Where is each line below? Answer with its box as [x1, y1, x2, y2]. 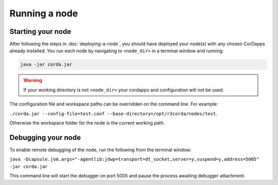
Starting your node [9, 27, 72, 36]
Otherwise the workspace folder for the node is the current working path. [9, 119, 165, 126]
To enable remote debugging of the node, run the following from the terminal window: [9, 147, 192, 153]
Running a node [9, 8, 78, 19]
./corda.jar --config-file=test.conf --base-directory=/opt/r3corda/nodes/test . [9, 110, 217, 116]
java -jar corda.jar [20, 61, 72, 68]
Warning [23, 77, 42, 84]
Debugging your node [9, 133, 81, 142]
